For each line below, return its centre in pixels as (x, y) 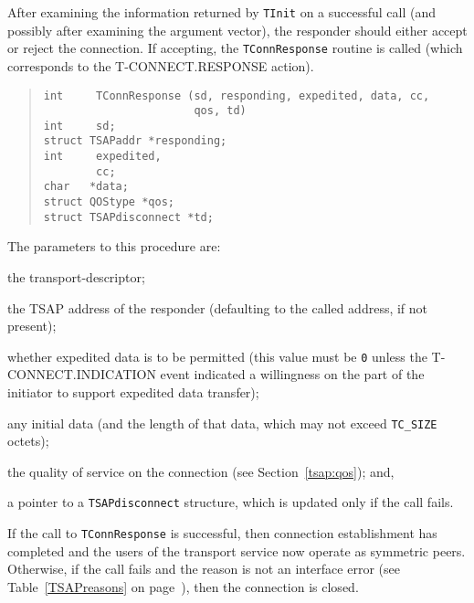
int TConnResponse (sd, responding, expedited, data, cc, (237, 95)
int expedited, (102, 157)
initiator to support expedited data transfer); (133, 392)
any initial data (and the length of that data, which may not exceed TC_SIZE (222, 423)
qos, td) (220, 111)
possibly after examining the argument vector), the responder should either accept (237, 30)
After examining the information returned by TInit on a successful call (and (222, 12)
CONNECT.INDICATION (82, 374)
